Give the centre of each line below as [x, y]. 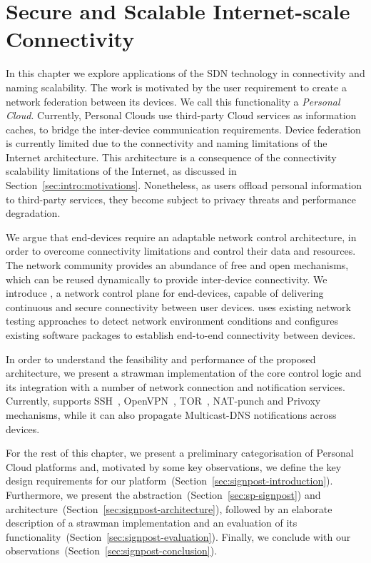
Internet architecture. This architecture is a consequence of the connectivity [171, 157]
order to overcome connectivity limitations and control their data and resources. [181, 251]
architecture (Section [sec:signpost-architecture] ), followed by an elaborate [169, 508]
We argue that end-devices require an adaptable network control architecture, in [181, 237]
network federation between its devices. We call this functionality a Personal [173, 101]
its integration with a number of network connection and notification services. [176, 386]
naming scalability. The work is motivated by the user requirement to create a [176, 87]
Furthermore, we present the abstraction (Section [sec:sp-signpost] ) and [163, 494]
